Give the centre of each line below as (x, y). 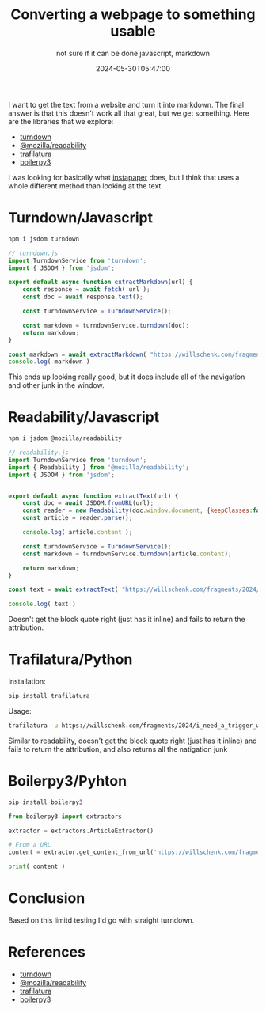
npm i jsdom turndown (44, 239)
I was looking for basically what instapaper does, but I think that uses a (124, 177)
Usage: (20, 711)
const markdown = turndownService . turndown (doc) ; (106, 325)
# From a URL (30, 845)
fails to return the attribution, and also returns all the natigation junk (118, 749)
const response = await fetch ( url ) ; (86, 290)
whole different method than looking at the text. (86, 186)
